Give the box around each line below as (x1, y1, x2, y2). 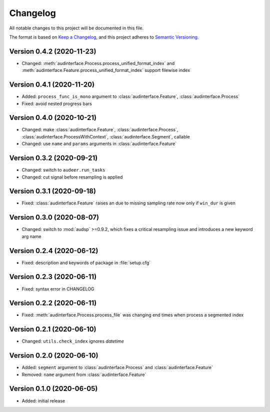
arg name (21, 233, 41, 239)
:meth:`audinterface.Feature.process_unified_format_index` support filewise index (21, 67, 190, 73)
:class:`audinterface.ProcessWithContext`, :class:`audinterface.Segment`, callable (21, 133, 190, 139)
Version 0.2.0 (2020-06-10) (9, 351, 98, 360)
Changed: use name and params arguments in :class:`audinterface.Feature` (21, 140, 177, 147)
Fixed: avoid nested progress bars (21, 100, 92, 106)
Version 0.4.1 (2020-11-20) (9, 80, 95, 89)
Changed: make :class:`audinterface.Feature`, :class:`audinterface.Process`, (21, 126, 178, 132)
